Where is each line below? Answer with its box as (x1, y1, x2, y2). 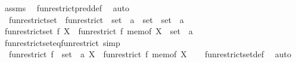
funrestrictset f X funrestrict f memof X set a (4, 25, 193, 37)
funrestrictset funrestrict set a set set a (8, 13, 184, 25)
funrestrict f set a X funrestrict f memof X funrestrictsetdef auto (8, 48, 291, 60)
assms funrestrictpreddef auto (4, 2, 129, 14)
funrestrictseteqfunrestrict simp (4, 36, 120, 48)
